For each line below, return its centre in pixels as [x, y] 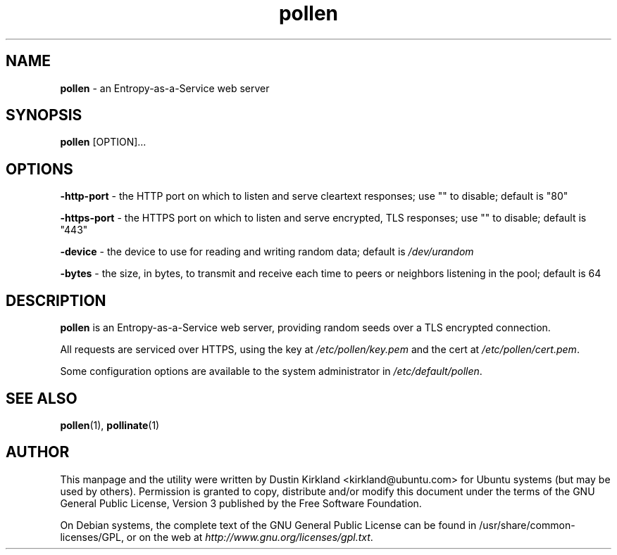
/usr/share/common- [527, 525]
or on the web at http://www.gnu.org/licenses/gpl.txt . [250, 537]
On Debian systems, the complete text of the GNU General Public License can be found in [268, 525]
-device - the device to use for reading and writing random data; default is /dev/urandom [267, 252]
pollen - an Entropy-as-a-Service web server [165, 88]
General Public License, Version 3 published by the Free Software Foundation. [241, 503]
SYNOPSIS [44, 115]
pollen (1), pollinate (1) [110, 425]
